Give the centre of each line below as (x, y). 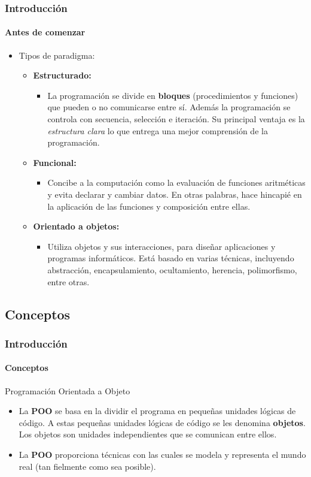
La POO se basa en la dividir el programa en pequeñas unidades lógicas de (157, 411)
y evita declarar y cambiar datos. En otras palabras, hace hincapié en (175, 194)
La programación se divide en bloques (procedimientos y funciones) (173, 95)
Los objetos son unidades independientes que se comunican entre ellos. (148, 434)
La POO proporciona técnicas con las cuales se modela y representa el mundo (162, 454)
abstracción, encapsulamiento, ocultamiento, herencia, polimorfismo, (172, 269)
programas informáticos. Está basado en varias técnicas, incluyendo (171, 258)
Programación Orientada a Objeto (68, 390)
